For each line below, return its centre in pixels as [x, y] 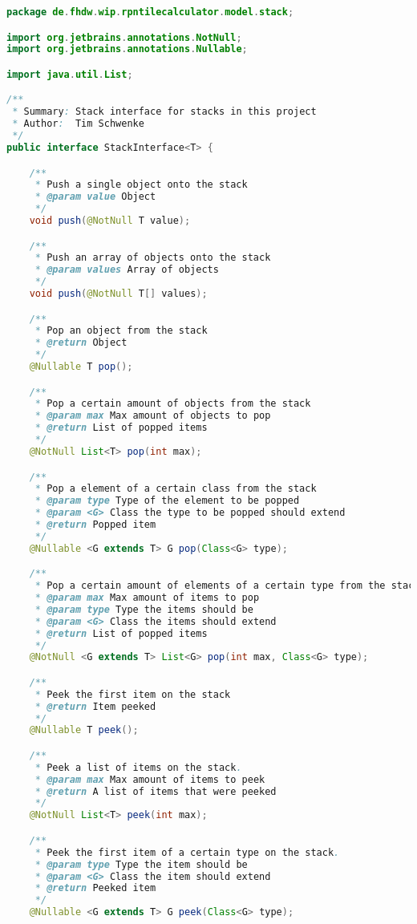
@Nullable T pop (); [81, 367]
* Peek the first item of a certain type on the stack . [187, 852]
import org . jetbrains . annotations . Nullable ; [127, 49]
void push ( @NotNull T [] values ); [118, 294]
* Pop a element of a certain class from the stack [176, 489]
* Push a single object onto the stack [141, 185]
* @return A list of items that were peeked [156, 791]
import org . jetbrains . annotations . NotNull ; [124, 37]
